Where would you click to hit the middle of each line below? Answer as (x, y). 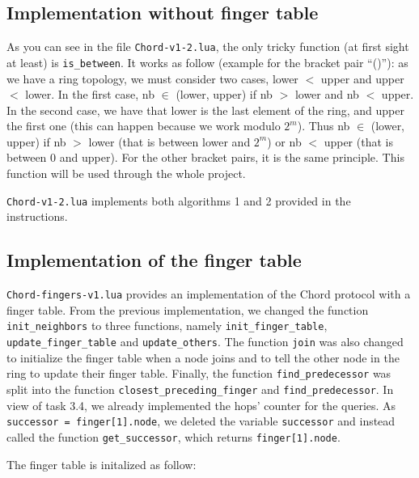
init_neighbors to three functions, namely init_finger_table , (167, 326)
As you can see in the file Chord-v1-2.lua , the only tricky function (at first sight (208, 47)
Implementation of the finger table (154, 260)
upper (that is (358, 141)
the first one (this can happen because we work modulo (144, 126)
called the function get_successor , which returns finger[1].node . (174, 436)
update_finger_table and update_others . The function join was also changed (205, 342)
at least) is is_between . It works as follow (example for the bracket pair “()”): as (207, 62)
